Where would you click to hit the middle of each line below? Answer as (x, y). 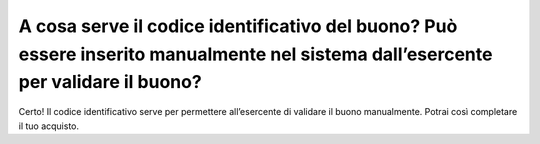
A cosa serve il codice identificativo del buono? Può (238, 26)
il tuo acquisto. (49, 126)
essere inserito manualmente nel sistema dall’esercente (255, 54)
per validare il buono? (110, 82)
